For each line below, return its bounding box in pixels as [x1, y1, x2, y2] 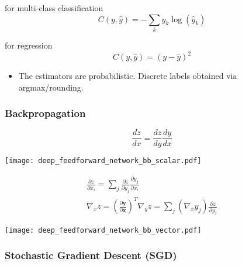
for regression [5, 39, 53, 51]
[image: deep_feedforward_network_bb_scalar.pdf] [5, 157, 202, 165]
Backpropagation [5, 106, 86, 120]
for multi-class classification [5, 2, 103, 13]
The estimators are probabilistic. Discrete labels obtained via [18, 70, 237, 82]
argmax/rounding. [18, 81, 84, 93]
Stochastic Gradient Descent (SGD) [5, 248, 177, 262]
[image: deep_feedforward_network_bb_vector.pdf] [5, 226, 202, 234]
